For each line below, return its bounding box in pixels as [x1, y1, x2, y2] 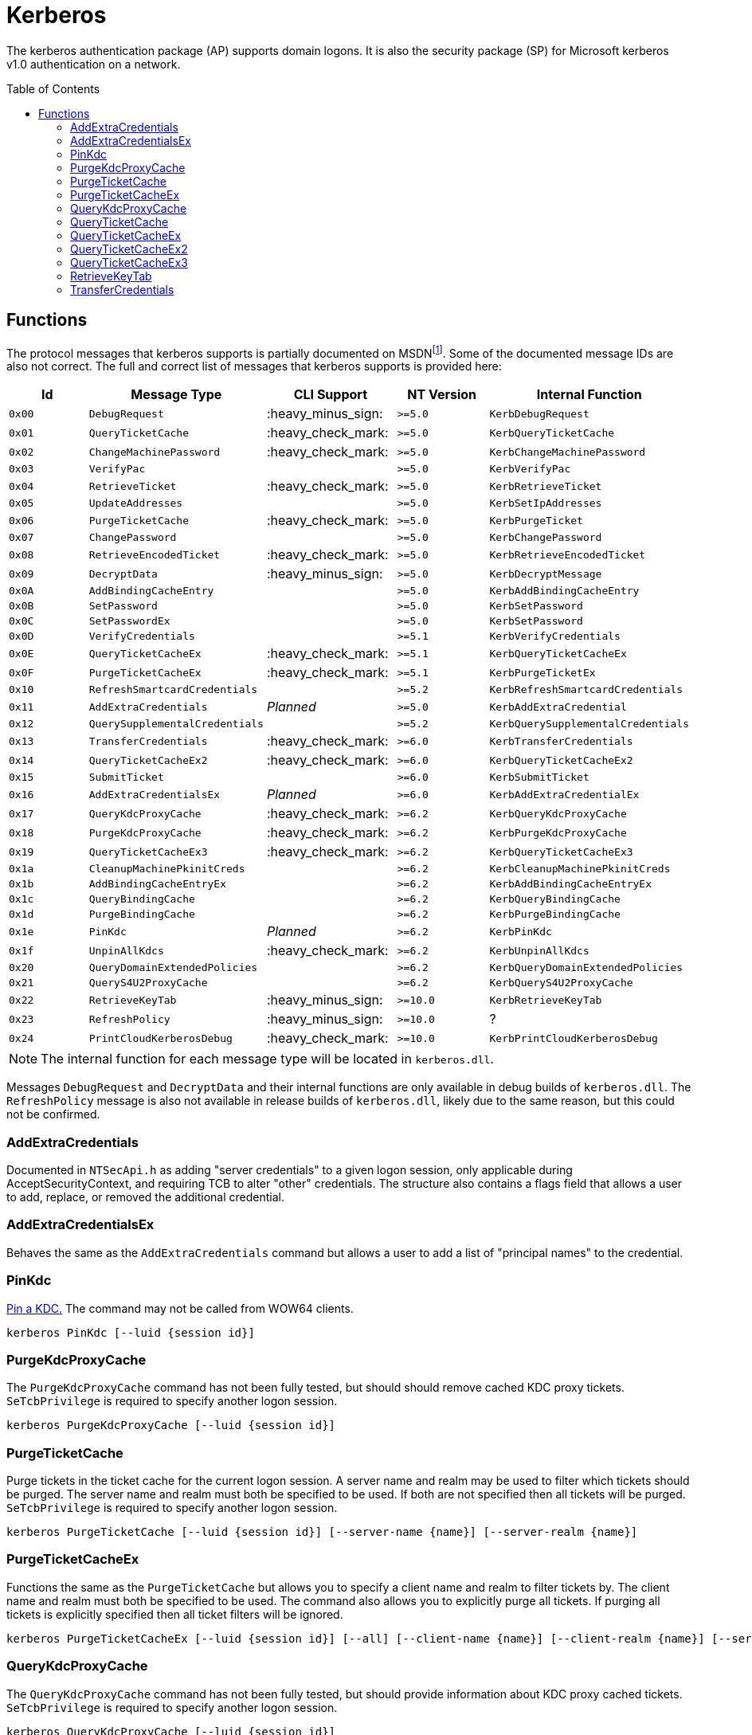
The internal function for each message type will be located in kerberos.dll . [41, 1051, 494, 1067]
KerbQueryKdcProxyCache [489, 807, 627, 820]
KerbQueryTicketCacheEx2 [489, 754, 633, 766]
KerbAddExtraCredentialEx [489, 788, 640, 801]
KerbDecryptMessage [489, 567, 602, 580]
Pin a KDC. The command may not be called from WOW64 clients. [6, 1301, 354, 1315]
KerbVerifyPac [489, 463, 571, 476]
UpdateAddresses [88, 497, 183, 510]
